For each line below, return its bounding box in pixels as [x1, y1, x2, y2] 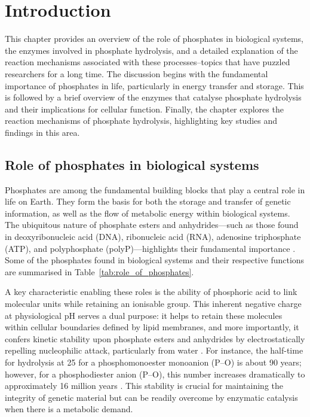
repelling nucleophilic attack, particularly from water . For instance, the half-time [5, 344, 303, 357]
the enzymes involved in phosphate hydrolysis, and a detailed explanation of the [5, 44, 298, 56]
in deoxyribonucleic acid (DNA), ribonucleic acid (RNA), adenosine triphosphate [5, 230, 301, 243]
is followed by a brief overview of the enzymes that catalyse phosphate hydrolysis [5, 91, 302, 104]
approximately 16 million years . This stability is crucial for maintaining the [5, 379, 283, 392]
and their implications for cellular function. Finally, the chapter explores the [5, 102, 284, 115]
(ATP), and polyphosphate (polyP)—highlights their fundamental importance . [5, 242, 296, 254]
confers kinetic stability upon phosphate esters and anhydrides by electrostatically [5, 332, 305, 345]
